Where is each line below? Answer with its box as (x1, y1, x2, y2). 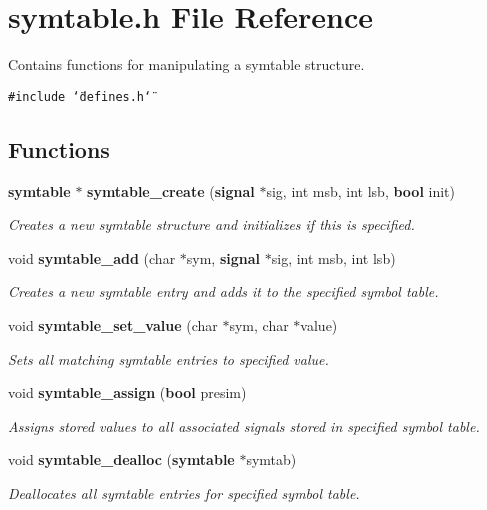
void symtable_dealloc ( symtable (8, 449, 235, 470)
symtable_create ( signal (87, 180, 255, 201)
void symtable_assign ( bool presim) (8, 382, 247, 403)
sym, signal (186, 247, 261, 268)
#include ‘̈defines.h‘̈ (8, 89, 152, 104)
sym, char (229, 314, 289, 335)
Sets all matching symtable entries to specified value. (8, 348, 329, 369)
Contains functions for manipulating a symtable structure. (8, 54, 365, 75)
